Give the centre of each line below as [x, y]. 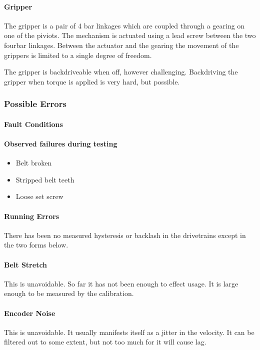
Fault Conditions [33, 124]
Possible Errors [35, 104]
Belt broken [34, 163]
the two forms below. [36, 245]
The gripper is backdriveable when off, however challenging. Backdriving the [121, 72]
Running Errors [32, 216]
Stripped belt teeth [45, 179]
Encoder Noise [30, 313]
